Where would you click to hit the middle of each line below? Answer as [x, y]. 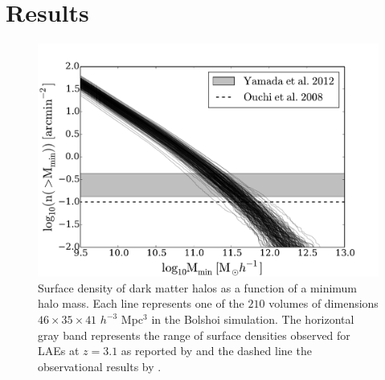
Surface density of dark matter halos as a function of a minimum [198, 287]
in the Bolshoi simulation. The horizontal [253, 319]
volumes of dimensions [324, 303]
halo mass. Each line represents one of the [141, 303]
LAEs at [59, 351]
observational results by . [100, 366]
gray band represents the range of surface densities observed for [194, 335]
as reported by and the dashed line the [216, 351]
